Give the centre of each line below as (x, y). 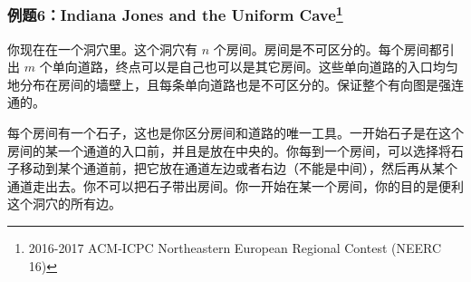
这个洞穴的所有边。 (64, 204)
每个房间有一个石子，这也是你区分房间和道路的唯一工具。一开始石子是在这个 (235, 133)
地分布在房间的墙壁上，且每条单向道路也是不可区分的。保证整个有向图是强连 (235, 84)
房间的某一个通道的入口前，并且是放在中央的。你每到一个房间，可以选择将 (229, 150)
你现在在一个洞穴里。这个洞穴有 (102, 49)
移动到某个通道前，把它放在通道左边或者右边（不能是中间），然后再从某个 (238, 168)
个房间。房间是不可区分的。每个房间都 (327, 49)
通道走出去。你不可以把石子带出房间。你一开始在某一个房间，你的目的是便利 (235, 185)
